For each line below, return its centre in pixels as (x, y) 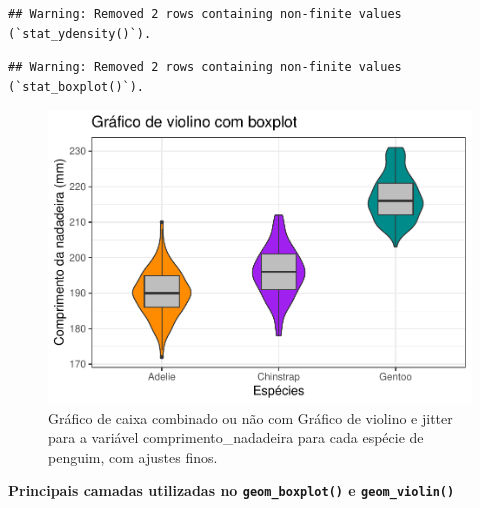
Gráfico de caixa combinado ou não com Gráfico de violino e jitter (250, 417)
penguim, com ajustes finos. (133, 456)
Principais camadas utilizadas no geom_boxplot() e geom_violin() (231, 490)
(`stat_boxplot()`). (76, 86)
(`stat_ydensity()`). (80, 33)
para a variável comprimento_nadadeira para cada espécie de (236, 437)
